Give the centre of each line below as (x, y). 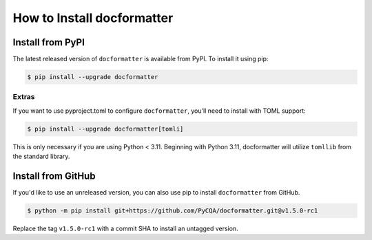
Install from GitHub (54, 176)
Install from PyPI (49, 42)
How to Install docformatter (93, 18)
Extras (24, 97)
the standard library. (41, 156)
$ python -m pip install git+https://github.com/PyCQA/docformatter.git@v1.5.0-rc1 (173, 211)
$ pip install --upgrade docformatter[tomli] (105, 129)
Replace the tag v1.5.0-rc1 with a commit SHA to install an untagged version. (125, 229)
